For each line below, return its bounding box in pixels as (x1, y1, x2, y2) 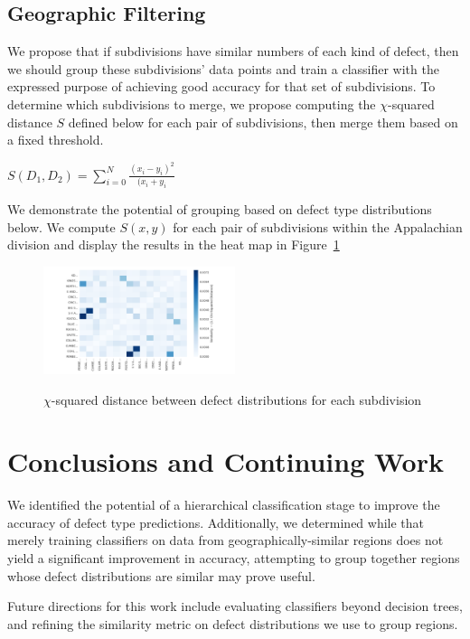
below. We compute (7, 217, 116, 236)
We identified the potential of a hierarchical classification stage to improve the (7, 495, 440, 514)
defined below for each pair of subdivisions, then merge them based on (68, 112, 458, 131)
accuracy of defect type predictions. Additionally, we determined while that (7, 512, 425, 531)
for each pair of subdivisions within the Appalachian (173, 217, 463, 236)
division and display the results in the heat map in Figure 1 (7, 235, 340, 254)
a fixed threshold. (7, 130, 104, 149)
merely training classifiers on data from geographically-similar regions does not (7, 531, 444, 550)
